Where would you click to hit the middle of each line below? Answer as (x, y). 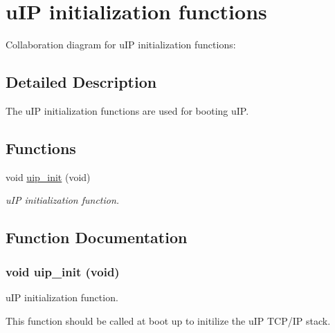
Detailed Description (81, 82)
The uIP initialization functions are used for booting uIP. (127, 110)
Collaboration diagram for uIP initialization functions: (121, 45)
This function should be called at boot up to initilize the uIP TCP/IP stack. (168, 320)
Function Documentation (97, 237)
